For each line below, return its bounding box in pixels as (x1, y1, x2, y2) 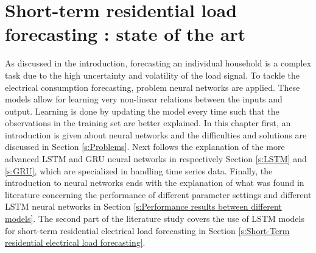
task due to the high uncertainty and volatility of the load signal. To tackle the (5, 68, 300, 81)
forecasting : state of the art (5, 21, 246, 46)
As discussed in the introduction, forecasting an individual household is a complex (5, 57, 312, 69)
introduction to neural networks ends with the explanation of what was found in (5, 176, 304, 189)
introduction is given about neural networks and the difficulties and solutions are (5, 128, 307, 141)
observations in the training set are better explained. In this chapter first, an (5, 116, 291, 129)
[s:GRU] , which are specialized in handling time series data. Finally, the (5, 164, 273, 177)
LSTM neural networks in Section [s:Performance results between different (5, 200, 282, 213)
